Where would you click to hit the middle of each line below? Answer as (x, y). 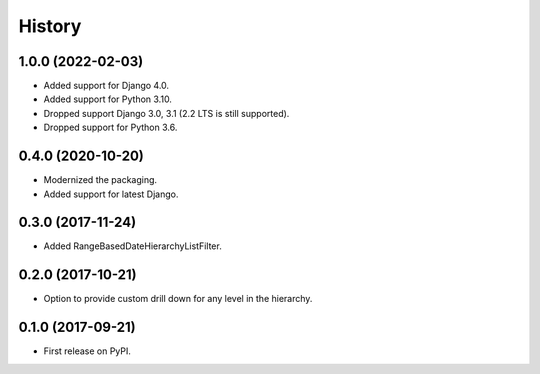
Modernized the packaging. (100, 180)
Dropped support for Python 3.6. (110, 127)
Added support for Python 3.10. (107, 99)
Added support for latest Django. (111, 194)
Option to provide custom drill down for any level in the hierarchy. (178, 299)
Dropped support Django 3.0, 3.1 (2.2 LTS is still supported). (166, 113)
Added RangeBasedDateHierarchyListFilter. (132, 246)
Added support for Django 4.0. (106, 86)
